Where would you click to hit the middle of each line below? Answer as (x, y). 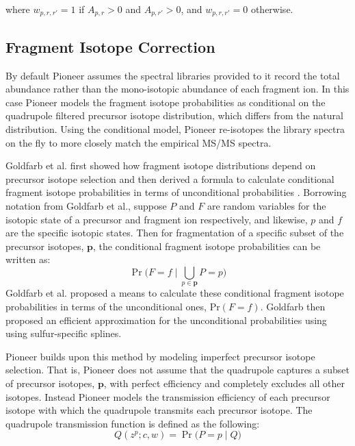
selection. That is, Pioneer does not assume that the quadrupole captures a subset (177, 370)
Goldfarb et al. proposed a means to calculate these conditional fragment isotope (175, 293)
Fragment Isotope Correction (110, 46)
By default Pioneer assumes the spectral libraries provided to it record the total (173, 75)
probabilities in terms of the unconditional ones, (106, 306)
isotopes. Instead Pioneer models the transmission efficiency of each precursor (168, 396)
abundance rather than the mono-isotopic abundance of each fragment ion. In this (177, 89)
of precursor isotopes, (50, 383)
